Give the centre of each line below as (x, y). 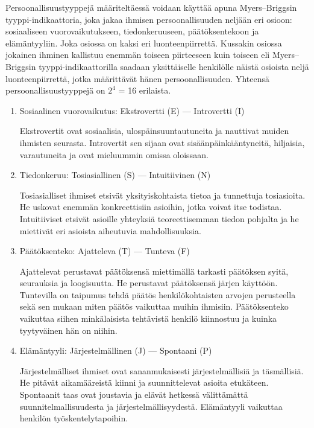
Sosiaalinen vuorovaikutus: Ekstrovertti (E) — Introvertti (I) (132, 110)
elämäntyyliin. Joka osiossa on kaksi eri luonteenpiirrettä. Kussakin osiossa (144, 43)
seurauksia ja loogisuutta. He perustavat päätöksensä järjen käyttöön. (149, 283)
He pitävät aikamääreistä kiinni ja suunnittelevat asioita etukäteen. (144, 382)
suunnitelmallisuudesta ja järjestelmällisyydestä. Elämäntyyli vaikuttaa (151, 406)
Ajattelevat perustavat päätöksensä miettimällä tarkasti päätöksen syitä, (154, 271)
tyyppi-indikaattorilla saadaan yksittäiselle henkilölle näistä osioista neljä (174, 66)
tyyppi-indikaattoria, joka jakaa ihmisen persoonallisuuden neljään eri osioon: (149, 19)
